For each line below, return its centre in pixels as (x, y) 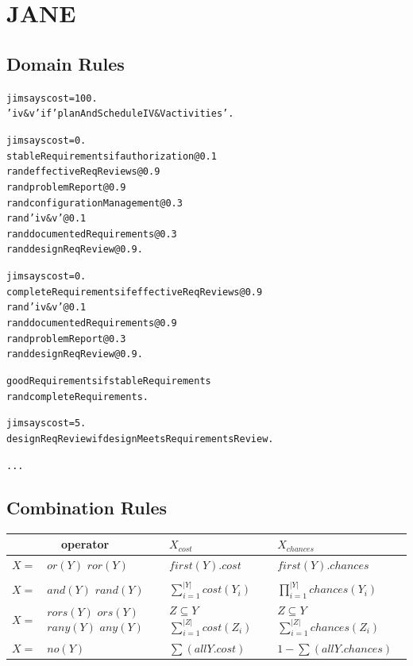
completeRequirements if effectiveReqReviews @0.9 (135, 292)
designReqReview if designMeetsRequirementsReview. (140, 439)
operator (85, 544)
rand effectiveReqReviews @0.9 (83, 172)
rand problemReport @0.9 (66, 187)
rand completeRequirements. (77, 397)
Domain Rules (66, 63)
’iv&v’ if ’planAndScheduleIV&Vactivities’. (120, 114)
